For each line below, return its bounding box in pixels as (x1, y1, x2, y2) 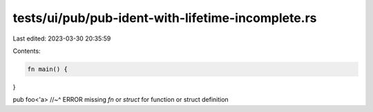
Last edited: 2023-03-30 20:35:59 (12, 34, 111, 43)
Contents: (12, 47, 41, 55)
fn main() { (27, 65, 68, 73)
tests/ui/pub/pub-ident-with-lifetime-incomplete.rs (12, 10, 317, 25)
